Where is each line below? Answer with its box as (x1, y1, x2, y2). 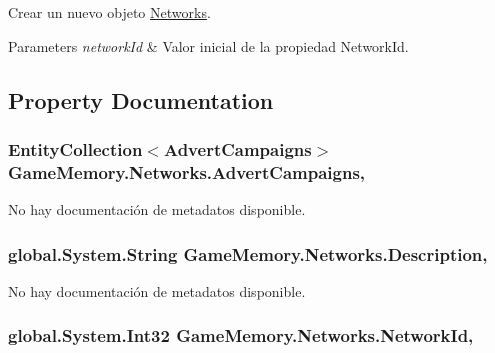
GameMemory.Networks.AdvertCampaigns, (8, 159, 366, 184)
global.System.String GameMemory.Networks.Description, (8, 241, 488, 266)
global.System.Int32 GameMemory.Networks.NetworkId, (8, 323, 474, 348)
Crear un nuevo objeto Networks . (8, 2, 211, 22)
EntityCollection (8, 136, 143, 161)
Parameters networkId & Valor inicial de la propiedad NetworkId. (8, 35, 409, 56)
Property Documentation (8, 84, 274, 115)
